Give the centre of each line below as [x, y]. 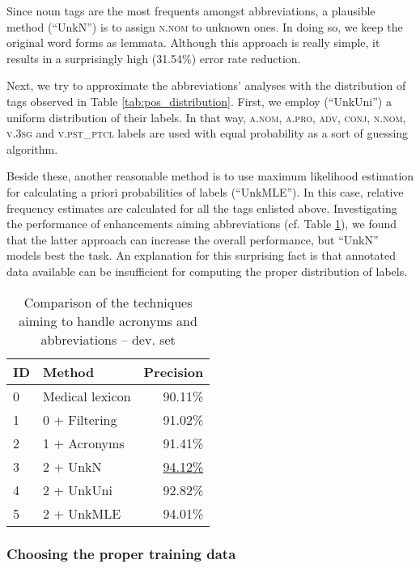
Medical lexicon [87, 396]
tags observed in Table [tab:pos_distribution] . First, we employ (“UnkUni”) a [199, 101]
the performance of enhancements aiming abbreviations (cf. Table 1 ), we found [202, 224]
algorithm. [32, 148]
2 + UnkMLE [82, 513]
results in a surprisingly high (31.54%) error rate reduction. [154, 58]
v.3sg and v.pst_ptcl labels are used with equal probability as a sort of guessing [208, 133]
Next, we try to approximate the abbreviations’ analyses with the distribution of [206, 85]
